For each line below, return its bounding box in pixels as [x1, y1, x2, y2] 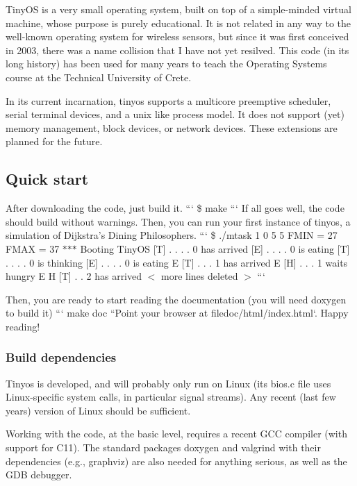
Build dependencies [6, 349, 117, 366]
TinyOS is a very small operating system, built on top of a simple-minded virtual [6, 2, 351, 16]
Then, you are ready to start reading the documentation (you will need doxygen [6, 292, 347, 306]
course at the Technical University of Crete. [6, 69, 192, 84]
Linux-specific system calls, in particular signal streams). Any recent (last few [6, 389, 336, 404]
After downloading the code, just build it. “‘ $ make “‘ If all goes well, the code [6, 201, 344, 215]
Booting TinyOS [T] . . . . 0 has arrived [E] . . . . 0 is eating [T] [80, 241, 350, 255]
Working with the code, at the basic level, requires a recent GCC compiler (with [6, 426, 347, 441]
